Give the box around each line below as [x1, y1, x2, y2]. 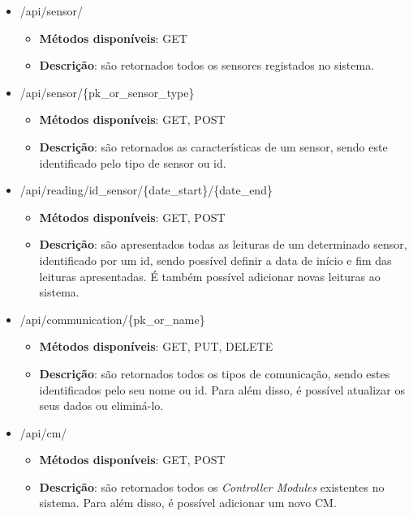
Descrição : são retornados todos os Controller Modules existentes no [39, 478, 385, 495]
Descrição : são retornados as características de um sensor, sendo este [39, 138, 388, 155]
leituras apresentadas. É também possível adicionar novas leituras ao [39, 267, 381, 284]
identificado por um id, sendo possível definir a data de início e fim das [39, 251, 392, 268]
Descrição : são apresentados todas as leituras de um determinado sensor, [39, 236, 407, 253]
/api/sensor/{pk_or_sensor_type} [19, 83, 195, 100]
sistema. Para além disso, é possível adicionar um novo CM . [39, 494, 337, 511]
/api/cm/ [19, 424, 67, 441]
